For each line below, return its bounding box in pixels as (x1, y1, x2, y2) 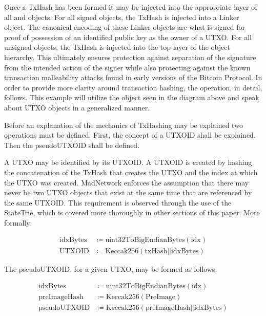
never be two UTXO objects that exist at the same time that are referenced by (4, 187, 252, 198)
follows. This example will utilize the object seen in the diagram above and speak (4, 92, 259, 103)
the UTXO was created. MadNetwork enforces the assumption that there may (4, 177, 249, 188)
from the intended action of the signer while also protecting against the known (4, 62, 251, 72)
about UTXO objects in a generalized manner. (4, 102, 150, 113)
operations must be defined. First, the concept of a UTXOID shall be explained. (4, 129, 256, 140)
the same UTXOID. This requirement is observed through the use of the (4, 197, 232, 208)
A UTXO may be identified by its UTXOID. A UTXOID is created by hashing (4, 157, 252, 168)
